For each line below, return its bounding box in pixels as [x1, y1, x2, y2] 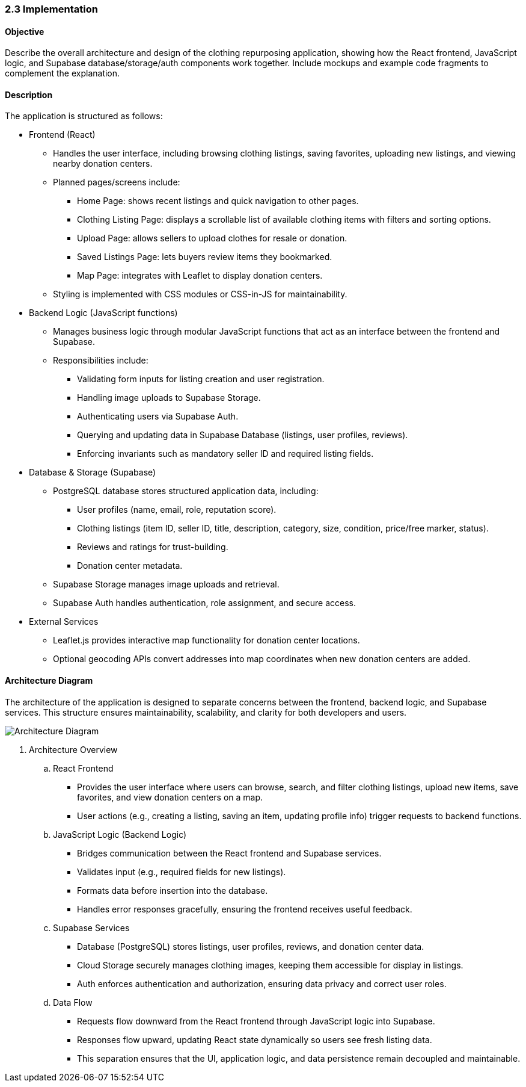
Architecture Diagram [5, 675, 93, 686]
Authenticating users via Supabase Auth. [77, 411, 239, 422]
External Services [29, 616, 99, 627]
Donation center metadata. [77, 560, 183, 571]
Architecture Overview [29, 744, 118, 755]
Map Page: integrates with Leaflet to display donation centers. [77, 270, 323, 281]
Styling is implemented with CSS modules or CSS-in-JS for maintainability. [53, 289, 347, 300]
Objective [5, 26, 44, 37]
